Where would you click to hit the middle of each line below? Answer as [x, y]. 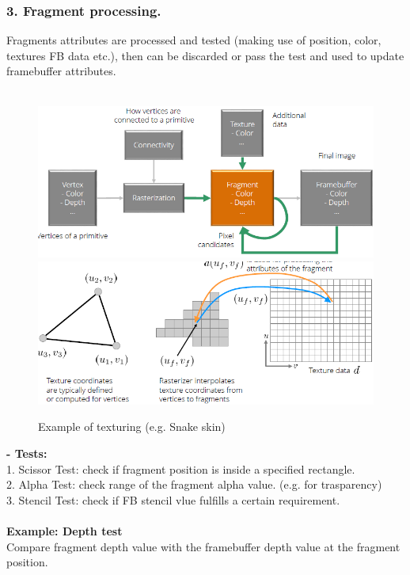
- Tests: [27, 453]
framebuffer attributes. [61, 71]
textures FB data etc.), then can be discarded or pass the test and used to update [205, 55]
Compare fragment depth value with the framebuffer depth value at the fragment [203, 546]
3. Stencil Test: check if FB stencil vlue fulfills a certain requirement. [173, 499]
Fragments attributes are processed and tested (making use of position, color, [194, 40]
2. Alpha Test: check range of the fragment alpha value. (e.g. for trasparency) [194, 484]
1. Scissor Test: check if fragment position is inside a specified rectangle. [181, 468]
